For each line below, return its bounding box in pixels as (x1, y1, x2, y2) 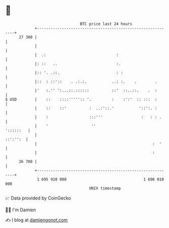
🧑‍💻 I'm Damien (5, 207, 36, 213)
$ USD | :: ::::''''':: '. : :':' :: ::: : (5, 96, 157, 102)
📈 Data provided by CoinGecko (5, 195, 71, 201)
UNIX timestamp (89, 185, 121, 191)
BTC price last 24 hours (80, 21, 133, 26)
